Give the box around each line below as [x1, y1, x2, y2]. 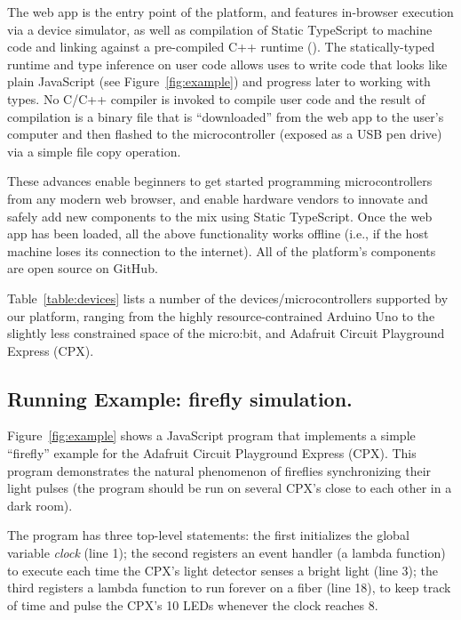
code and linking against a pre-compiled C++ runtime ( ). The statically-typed [7, 37, 435, 56]
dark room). [7, 495, 73, 514]
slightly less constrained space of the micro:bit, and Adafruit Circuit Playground [7, 324, 445, 342]
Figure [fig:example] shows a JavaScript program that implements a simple [7, 426, 416, 445]
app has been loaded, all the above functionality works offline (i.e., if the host [7, 224, 429, 243]
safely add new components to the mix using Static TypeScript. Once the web [7, 206, 433, 225]
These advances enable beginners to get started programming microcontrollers [7, 172, 433, 190]
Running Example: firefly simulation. [7, 384, 353, 412]
